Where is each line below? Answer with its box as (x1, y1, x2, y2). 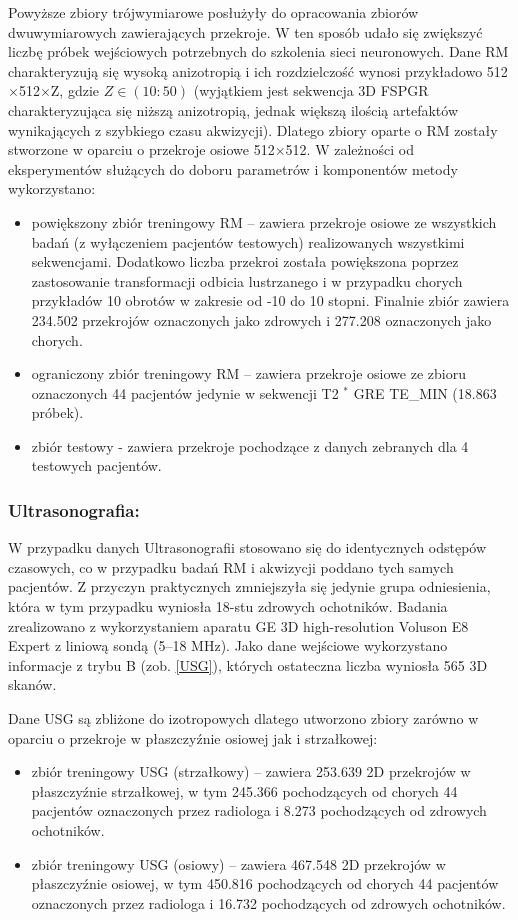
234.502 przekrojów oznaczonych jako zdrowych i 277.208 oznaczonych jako (31, 309, 492, 330)
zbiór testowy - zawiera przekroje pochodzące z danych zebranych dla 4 (31, 435, 469, 456)
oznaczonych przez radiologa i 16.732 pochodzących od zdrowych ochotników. (31, 892, 506, 913)
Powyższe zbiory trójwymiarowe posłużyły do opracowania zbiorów (8, 2, 419, 22)
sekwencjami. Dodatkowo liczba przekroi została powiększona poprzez (31, 251, 459, 272)
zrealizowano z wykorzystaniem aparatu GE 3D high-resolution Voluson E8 (8, 615, 469, 636)
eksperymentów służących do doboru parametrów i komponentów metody (8, 158, 458, 179)
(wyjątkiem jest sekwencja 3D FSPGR (193, 80, 429, 101)
